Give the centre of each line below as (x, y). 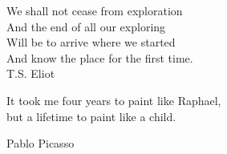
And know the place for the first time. (100, 57)
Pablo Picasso (41, 143)
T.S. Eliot (31, 73)
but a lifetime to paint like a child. (91, 116)
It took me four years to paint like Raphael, (114, 100)
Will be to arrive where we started (91, 42)
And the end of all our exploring (86, 26)
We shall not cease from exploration (95, 10)
